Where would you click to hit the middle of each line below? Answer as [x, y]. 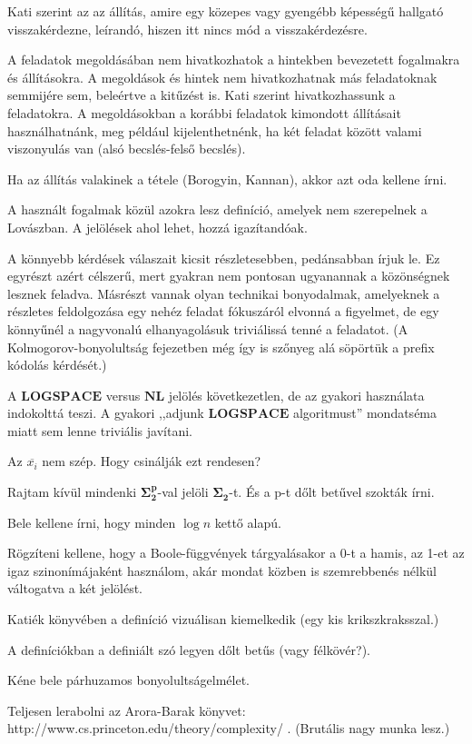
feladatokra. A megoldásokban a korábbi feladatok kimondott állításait [204, 112]
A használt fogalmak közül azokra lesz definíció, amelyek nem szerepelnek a [217, 209]
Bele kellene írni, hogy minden [92, 522]
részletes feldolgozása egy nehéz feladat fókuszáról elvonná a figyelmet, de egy [223, 311]
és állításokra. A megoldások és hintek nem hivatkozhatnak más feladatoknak [222, 77]
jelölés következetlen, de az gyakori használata [296, 395]
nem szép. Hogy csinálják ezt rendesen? [152, 461]
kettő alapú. [248, 522]
